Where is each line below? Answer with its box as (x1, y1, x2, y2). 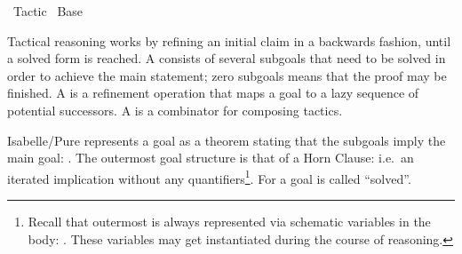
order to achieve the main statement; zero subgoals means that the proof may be (7, 66, 447, 84)
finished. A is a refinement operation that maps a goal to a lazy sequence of (7, 83, 419, 102)
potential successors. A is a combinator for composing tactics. (7, 100, 343, 119)
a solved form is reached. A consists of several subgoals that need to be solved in (7, 49, 446, 67)
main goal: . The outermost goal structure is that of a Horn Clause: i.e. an (7, 148, 414, 167)
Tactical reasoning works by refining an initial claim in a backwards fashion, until (7, 31, 451, 50)
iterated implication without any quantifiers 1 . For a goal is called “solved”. (7, 166, 411, 187)
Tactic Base (12, 2, 84, 20)
